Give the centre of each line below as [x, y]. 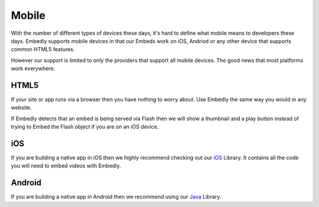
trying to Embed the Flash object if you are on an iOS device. [85, 127]
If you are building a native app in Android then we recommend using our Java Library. [116, 197]
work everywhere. [33, 68]
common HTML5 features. [43, 50]
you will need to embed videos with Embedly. [66, 166]
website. [21, 108]
